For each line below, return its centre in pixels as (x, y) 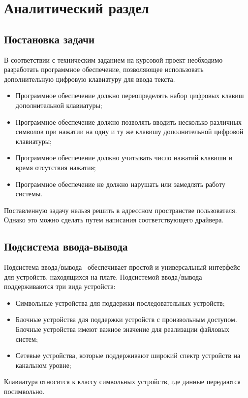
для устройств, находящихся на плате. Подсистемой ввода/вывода (103, 276)
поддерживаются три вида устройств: (60, 286)
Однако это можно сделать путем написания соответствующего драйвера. (114, 220)
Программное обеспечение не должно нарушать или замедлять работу (120, 184)
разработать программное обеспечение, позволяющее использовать (104, 69)
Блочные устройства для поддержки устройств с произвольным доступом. (126, 319)
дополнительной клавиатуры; (59, 105)
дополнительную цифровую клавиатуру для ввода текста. (90, 79)
